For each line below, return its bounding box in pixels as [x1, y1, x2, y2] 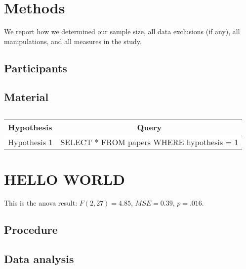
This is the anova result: [4, 198, 78, 208]
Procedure [4, 222, 58, 237]
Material [4, 89, 49, 105]
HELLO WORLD [4, 169, 125, 189]
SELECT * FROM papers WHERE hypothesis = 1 [60, 136, 239, 148]
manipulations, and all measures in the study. [4, 36, 142, 46]
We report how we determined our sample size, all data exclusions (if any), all [4, 26, 240, 37]
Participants [4, 60, 67, 75]
